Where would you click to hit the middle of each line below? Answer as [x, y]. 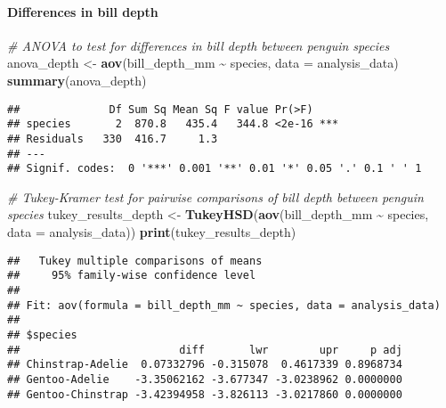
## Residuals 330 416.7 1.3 [113, 139]
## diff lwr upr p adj [205, 350]
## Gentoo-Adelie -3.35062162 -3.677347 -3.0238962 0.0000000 [205, 379]
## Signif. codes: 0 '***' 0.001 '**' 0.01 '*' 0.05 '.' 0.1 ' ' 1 [215, 169]
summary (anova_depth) [77, 80]
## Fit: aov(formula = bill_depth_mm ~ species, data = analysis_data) [224, 305]
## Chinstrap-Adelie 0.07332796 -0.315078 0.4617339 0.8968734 [205, 365]
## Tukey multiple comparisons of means [135, 261]
